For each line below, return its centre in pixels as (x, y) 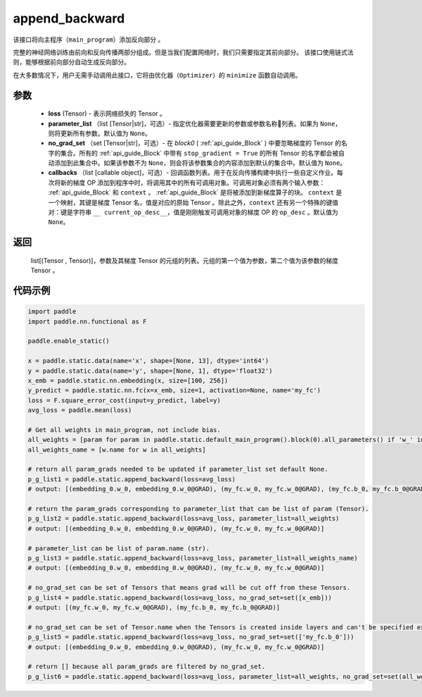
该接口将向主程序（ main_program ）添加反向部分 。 (89, 39)
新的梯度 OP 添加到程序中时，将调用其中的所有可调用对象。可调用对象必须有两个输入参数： (193, 183)
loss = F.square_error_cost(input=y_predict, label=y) (124, 400)
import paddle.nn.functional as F (87, 321)
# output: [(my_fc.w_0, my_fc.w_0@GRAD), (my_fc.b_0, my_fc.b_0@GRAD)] (154, 607)
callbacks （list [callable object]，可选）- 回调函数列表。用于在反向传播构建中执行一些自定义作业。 (193, 173)
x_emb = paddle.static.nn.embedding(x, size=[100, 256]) (128, 380)
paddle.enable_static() (69, 341)
